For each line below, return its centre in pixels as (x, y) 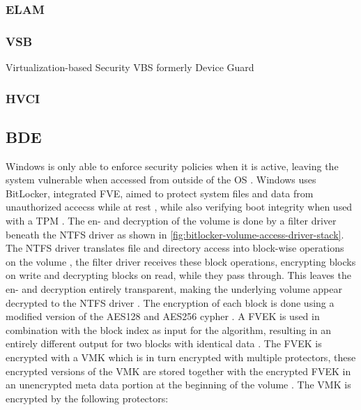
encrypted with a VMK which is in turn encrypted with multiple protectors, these (181, 357)
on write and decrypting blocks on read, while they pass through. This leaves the (178, 275)
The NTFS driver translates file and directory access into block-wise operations (175, 248)
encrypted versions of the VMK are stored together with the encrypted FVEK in (178, 371)
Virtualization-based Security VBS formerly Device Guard (130, 67)
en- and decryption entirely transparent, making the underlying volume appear (174, 289)
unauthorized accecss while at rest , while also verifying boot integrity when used (179, 207)
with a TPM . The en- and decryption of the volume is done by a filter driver (171, 221)
